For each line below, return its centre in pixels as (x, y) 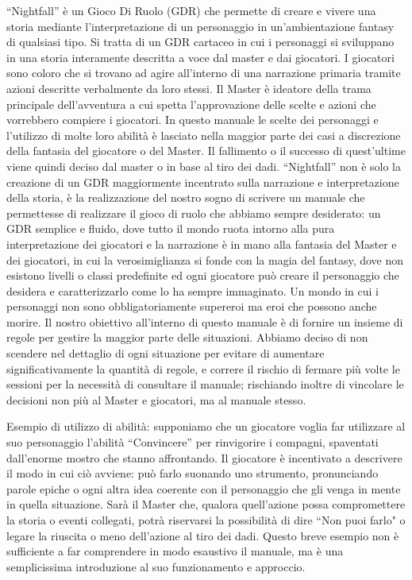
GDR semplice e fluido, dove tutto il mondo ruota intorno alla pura (171, 228)
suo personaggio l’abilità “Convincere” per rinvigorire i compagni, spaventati (193, 442)
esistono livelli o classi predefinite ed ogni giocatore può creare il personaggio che (203, 275)
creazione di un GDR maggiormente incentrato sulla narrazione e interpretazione (203, 182)
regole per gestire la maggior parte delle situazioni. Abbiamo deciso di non (187, 337)
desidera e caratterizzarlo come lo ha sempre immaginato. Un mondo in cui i (193, 290)
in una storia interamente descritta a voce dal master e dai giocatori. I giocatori (200, 57)
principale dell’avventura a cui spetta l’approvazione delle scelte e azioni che (191, 104)
